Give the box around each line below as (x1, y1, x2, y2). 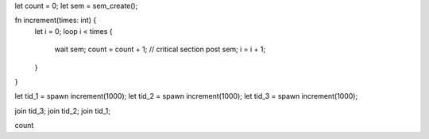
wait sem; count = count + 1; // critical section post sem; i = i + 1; (54, 44, 266, 54)
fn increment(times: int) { (14, 16, 97, 25)
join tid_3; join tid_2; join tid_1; (14, 106, 111, 115)
